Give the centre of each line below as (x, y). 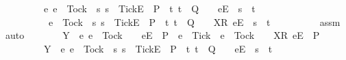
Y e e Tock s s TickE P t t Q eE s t (158, 48)
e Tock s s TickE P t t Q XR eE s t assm (194, 21)
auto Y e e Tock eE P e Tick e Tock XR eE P (162, 35)
